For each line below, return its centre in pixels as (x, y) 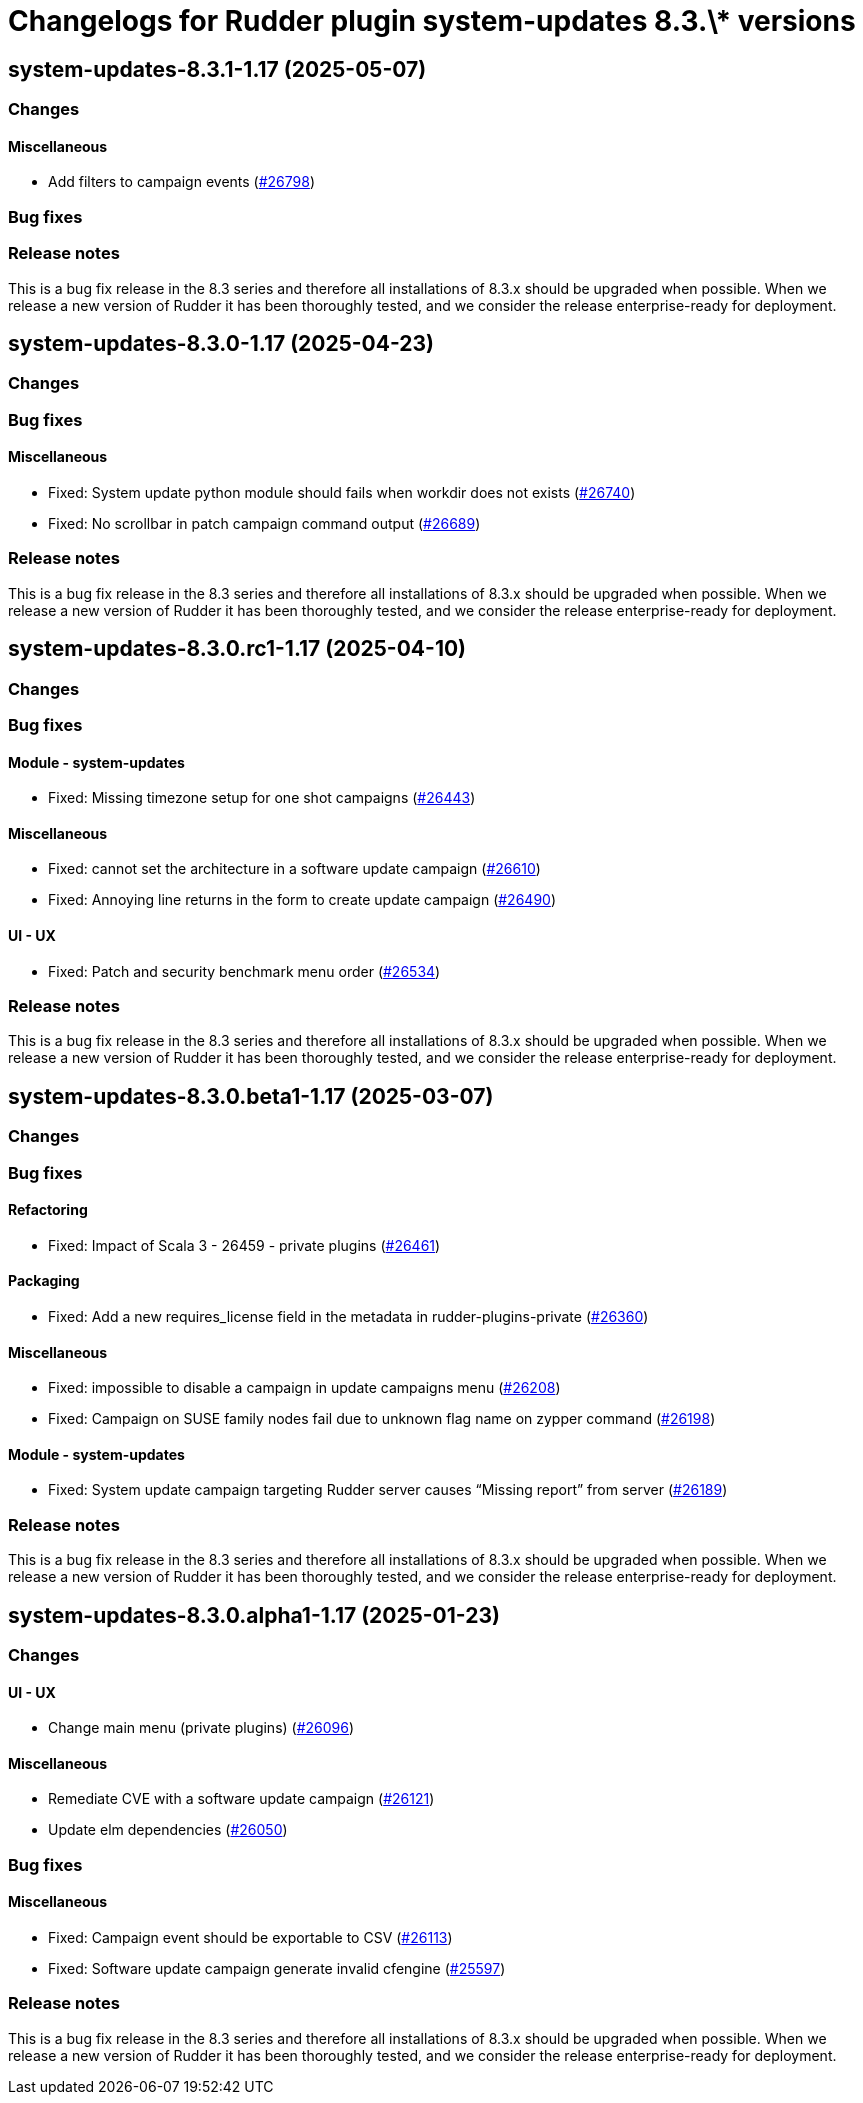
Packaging (44, 1281)
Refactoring (48, 1210)
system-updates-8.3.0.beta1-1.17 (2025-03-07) (251, 1096)
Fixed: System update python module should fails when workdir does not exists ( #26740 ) (342, 492)
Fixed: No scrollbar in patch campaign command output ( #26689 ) (264, 523)
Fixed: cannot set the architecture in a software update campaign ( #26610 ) (294, 869)
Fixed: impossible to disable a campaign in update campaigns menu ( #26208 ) (304, 1388)
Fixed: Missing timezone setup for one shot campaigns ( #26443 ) (262, 798)
